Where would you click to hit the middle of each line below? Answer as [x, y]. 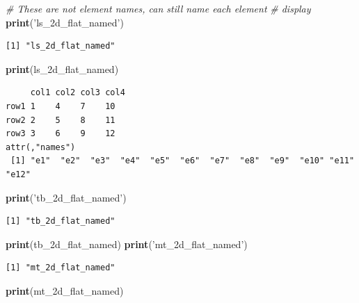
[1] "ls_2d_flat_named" [61, 46]
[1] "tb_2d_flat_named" [61, 221]
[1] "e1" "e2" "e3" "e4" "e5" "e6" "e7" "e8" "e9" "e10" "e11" [183, 161]
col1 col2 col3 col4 [78, 93]
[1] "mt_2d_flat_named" [61, 268]
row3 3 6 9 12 [61, 134]
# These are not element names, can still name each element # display [158, 8]
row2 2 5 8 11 [61, 120]
